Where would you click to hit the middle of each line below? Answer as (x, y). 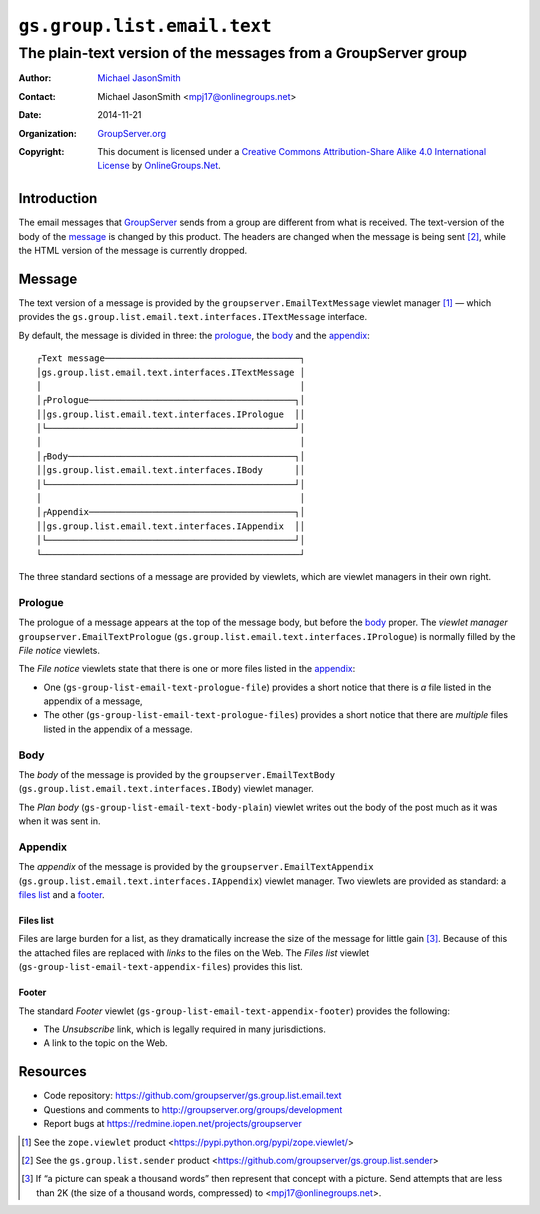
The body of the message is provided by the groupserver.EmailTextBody (176, 774)
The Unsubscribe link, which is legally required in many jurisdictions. (185, 1029)
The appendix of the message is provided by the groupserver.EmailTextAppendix (196, 867)
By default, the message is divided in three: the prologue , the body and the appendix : (194, 335)
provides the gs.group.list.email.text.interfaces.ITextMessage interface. (193, 317)
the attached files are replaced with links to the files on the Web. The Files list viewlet (194, 952)
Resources (52, 1071)
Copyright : (41, 151)
